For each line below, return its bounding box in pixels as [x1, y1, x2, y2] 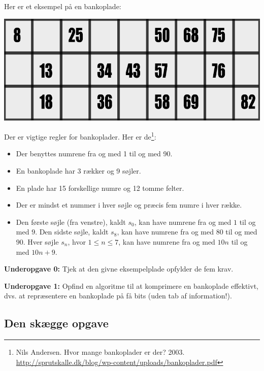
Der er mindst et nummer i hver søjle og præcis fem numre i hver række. [16, 199, 242, 210]
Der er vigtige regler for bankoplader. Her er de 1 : [4, 130, 156, 142]
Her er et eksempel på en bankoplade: [4, 1, 121, 11]
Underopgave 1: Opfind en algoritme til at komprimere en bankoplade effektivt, [4, 280, 258, 291]
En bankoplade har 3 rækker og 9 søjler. [16, 165, 141, 176]
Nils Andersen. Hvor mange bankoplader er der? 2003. [16, 347, 185, 357]
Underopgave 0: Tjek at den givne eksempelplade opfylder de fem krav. [4, 263, 234, 274]
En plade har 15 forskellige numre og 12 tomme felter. [16, 182, 184, 193]
